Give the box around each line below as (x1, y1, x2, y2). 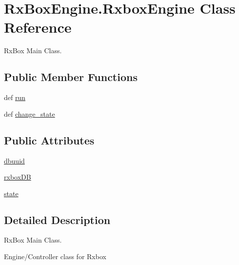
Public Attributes (4, 132, 95, 147)
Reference (4, 17, 72, 37)
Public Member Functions (4, 69, 138, 84)
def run (4, 92, 26, 102)
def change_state (4, 108, 55, 119)
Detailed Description (4, 212, 111, 227)
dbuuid (4, 155, 25, 165)
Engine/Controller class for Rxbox (4, 251, 106, 262)
